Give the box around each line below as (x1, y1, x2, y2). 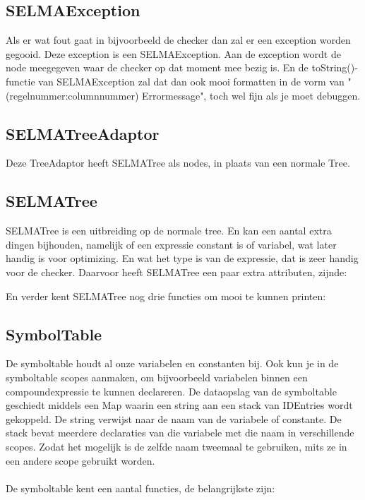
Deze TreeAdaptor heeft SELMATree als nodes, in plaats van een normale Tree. (6, 155, 350, 170)
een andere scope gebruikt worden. (6, 453, 155, 468)
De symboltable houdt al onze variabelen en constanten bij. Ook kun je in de (6, 356, 339, 371)
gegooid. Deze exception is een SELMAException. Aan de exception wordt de (6, 46, 341, 61)
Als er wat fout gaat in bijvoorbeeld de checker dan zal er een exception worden (6, 32, 351, 47)
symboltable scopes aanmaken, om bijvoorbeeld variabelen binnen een (6, 369, 308, 384)
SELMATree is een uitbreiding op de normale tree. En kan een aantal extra (6, 223, 332, 238)
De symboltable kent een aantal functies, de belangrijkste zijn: (6, 480, 275, 495)
